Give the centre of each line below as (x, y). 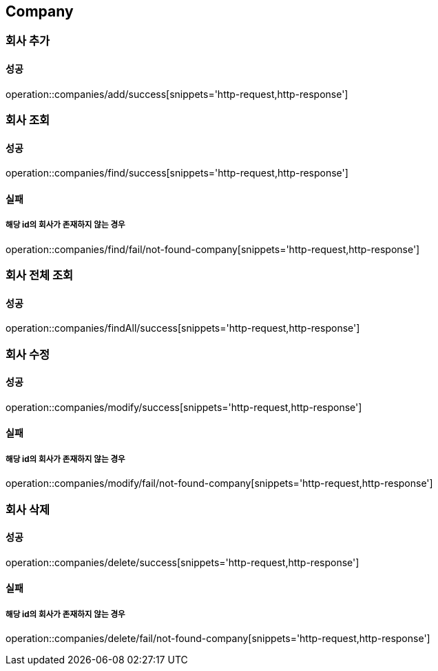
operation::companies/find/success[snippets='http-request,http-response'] (177, 173)
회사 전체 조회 (40, 275)
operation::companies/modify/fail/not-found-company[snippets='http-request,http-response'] (219, 483)
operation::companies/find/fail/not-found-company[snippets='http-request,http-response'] (213, 249)
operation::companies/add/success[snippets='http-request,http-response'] (177, 94)
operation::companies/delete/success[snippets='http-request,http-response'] (182, 562)
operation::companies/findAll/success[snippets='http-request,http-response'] (183, 328)
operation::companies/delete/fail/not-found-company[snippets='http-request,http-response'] (218, 639)
